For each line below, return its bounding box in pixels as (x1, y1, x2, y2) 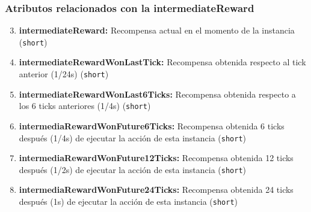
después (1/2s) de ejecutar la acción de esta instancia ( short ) (19, 163, 247, 175)
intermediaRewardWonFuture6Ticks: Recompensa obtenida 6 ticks (19, 119, 285, 132)
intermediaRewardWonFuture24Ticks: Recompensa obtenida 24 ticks (19, 183, 294, 196)
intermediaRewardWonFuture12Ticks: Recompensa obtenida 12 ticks (19, 152, 294, 164)
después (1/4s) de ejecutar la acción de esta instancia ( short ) (19, 131, 247, 144)
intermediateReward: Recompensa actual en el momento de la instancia (19, 24, 295, 37)
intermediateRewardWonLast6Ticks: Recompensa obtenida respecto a (19, 87, 296, 100)
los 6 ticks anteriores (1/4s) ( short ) (19, 99, 151, 112)
